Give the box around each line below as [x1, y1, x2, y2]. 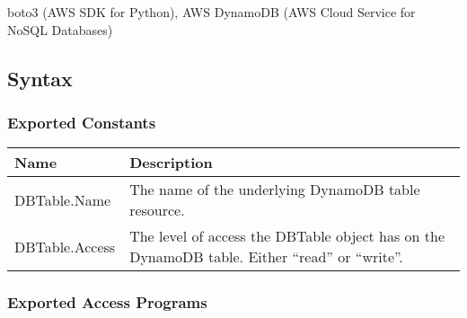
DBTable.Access [14, 235, 116, 257]
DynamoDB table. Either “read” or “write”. [129, 246, 403, 268]
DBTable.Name [14, 189, 111, 210]
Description [129, 152, 213, 173]
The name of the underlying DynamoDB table [129, 179, 420, 200]
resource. [129, 199, 185, 221]
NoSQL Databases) [7, 20, 113, 39]
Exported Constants [7, 110, 156, 133]
